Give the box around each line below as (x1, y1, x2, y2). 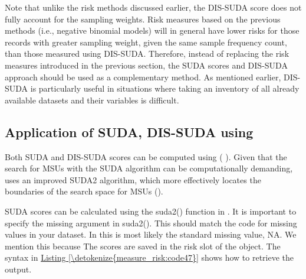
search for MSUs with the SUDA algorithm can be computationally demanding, (5, 162, 293, 174)
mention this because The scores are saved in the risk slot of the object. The (5, 239, 281, 252)
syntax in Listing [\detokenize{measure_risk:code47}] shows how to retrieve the (5, 251, 294, 264)
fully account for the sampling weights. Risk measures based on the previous (5, 12, 281, 25)
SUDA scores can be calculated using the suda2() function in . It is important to (5, 205, 297, 217)
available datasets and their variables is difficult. (5, 93, 179, 106)
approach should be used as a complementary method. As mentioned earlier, (5, 70, 281, 83)
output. (5, 262, 32, 275)
